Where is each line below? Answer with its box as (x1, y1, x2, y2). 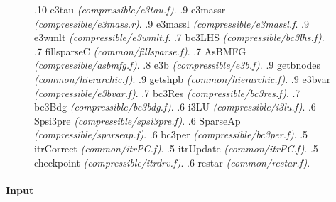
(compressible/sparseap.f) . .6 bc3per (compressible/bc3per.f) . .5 (34, 127, 308, 142)
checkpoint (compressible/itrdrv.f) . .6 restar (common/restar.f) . (34, 155, 310, 169)
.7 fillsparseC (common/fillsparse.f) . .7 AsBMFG (34, 43, 246, 58)
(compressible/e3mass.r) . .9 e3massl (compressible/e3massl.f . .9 (34, 16, 309, 30)
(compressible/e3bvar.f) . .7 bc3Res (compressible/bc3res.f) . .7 (34, 85, 300, 100)
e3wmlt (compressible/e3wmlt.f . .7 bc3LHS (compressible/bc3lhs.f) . (34, 30, 325, 45)
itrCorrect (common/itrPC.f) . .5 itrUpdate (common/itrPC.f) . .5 (34, 140, 318, 155)
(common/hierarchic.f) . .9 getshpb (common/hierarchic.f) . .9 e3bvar (34, 71, 331, 86)
